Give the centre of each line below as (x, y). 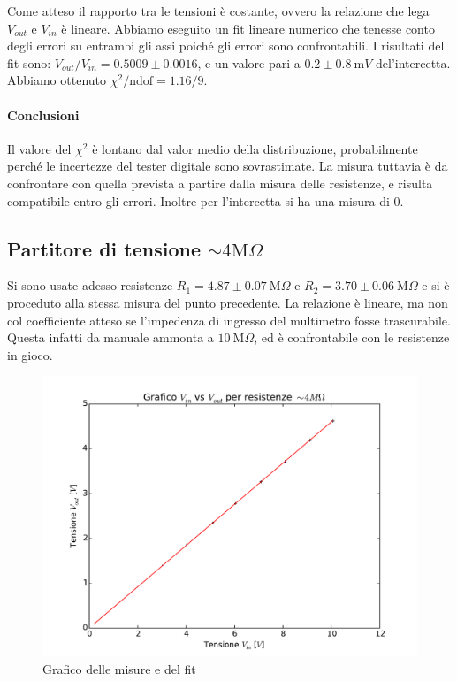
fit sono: (29, 62)
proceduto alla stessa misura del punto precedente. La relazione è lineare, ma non (228, 302)
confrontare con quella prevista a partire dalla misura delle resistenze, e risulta (220, 183)
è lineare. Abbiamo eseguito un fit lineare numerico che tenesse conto (248, 28)
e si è (436, 285)
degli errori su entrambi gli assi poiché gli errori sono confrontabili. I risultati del (226, 46)
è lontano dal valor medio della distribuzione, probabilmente (255, 148)
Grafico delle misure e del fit (119, 668)
